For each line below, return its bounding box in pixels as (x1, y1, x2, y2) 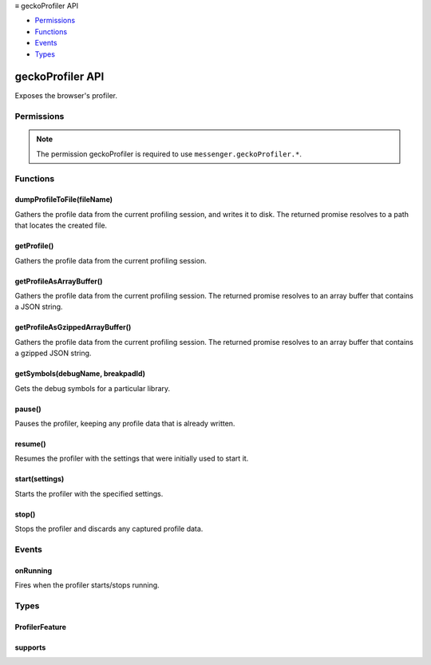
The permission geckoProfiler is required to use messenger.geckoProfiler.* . (36, 148, 302, 159)
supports (14, 643, 46, 652)
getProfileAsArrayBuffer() (14, 276, 103, 286)
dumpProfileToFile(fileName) (14, 195, 113, 204)
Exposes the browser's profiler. (14, 91, 117, 101)
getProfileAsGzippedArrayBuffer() (14, 323, 132, 332)
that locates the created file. (14, 220, 108, 231)
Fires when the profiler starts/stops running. (14, 580, 160, 590)
